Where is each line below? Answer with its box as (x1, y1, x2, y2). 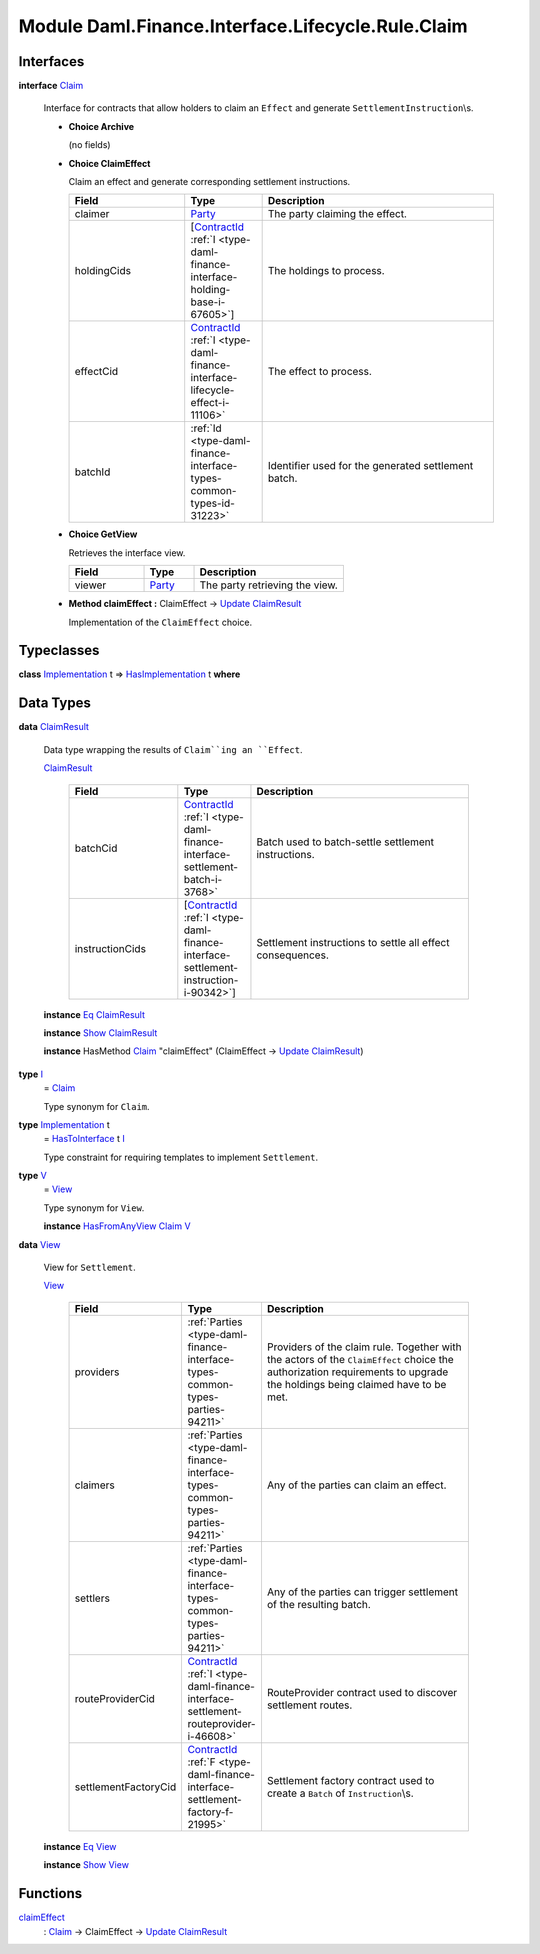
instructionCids (74, 941, 147, 955)
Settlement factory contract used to (266, 1773, 435, 1787)
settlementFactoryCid (74, 1780, 177, 1794)
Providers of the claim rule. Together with (266, 1340, 462, 1354)
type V (18, 1170, 47, 1182)
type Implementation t (18, 1118, 110, 1130)
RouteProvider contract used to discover (266, 1685, 458, 1699)
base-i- (190, 295, 226, 309)
